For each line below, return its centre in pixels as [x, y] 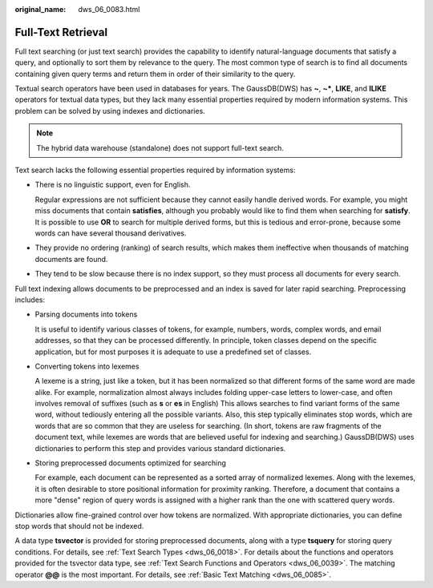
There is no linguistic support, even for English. [113, 185]
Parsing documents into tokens [86, 314]
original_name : [40, 9]
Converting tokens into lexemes [87, 366]
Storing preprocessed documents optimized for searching [130, 463]
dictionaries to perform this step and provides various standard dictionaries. [160, 448]
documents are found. [71, 259]
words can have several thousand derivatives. [111, 233]
